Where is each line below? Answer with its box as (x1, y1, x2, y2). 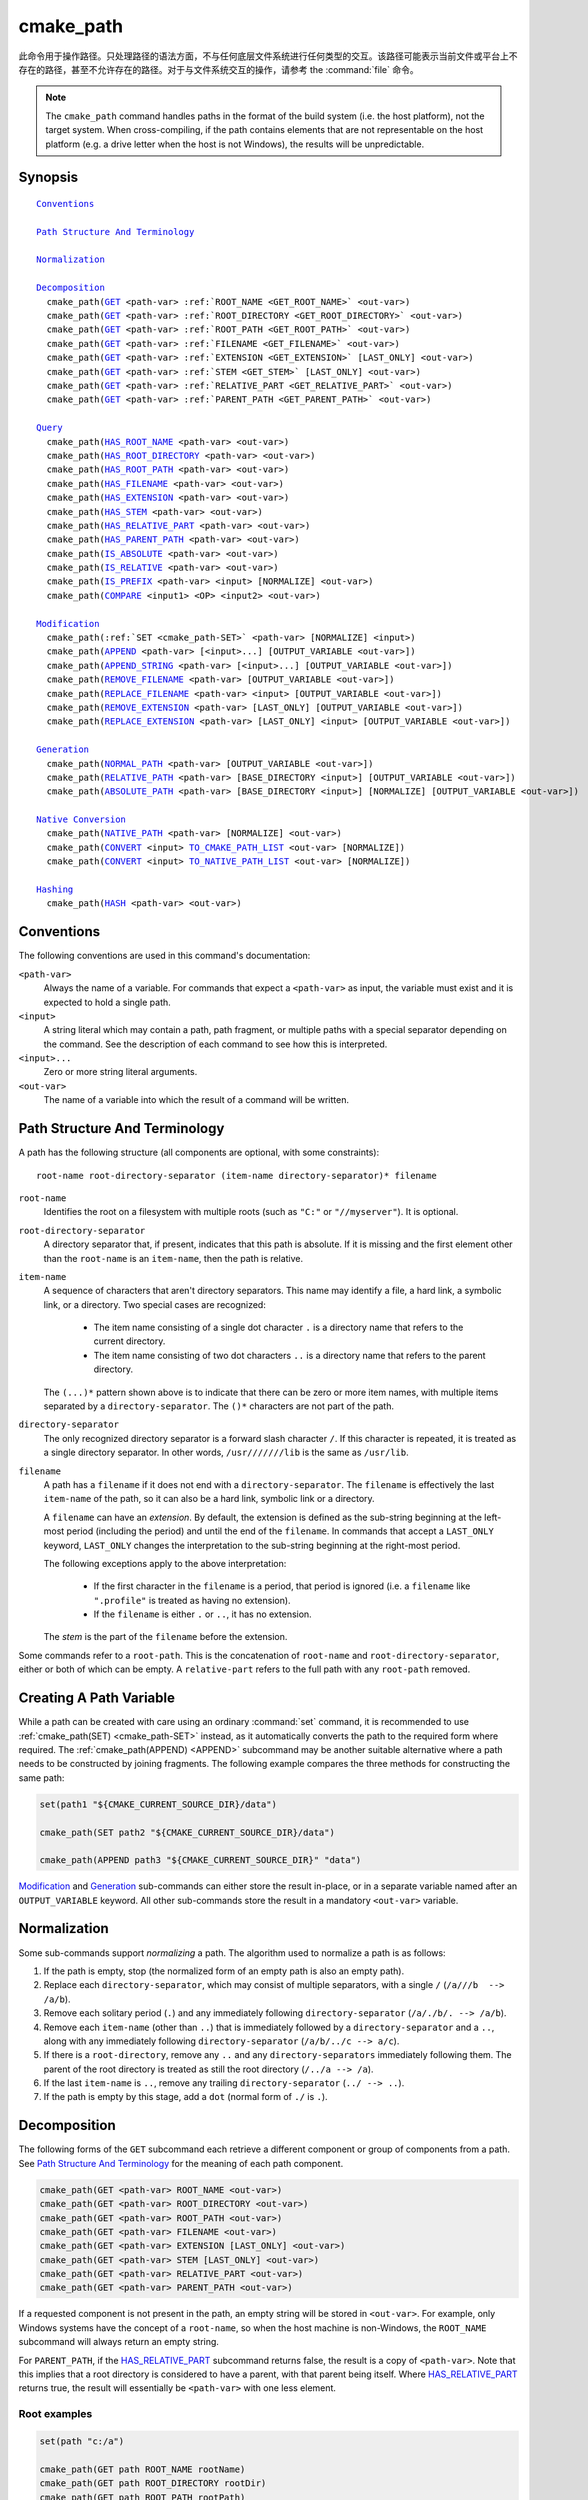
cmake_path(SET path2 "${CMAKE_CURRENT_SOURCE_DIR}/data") (39, 1826, 335, 1838)
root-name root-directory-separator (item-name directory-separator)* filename (36, 1170, 437, 1181)
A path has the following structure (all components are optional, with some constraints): (18, 1146, 380, 1159)
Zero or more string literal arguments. (43, 1066, 198, 1078)
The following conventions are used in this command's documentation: (18, 950, 311, 962)
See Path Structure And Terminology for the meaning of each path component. (18, 2157, 344, 2169)
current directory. (93, 1335, 166, 1347)
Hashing (36, 884, 74, 895)
